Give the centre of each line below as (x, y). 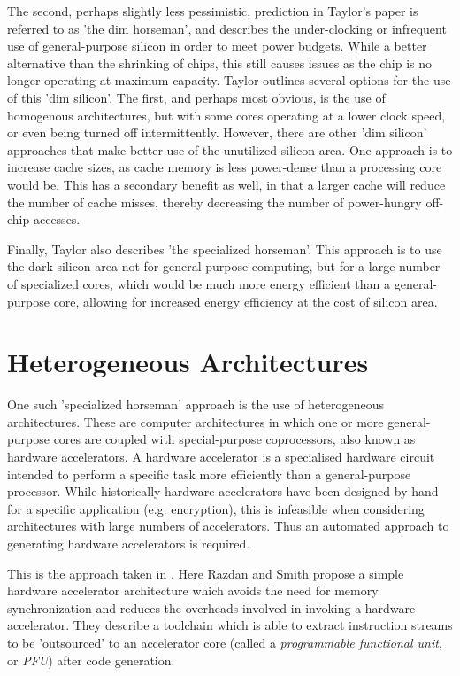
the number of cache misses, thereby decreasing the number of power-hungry (215, 202)
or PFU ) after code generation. (91, 660)
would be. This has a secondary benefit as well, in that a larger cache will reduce (226, 184)
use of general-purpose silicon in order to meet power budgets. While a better (217, 46)
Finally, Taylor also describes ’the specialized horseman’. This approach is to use (225, 249)
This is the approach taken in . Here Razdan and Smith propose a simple (206, 573)
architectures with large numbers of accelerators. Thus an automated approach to (228, 526)
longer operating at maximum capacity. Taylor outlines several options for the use (229, 80)
